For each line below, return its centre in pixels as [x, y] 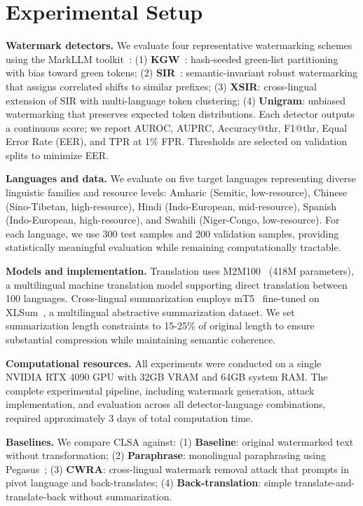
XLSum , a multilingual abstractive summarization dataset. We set [150, 312]
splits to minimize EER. [57, 155]
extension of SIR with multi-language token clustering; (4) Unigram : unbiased [176, 100]
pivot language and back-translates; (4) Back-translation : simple [149, 483]
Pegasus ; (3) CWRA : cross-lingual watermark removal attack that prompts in [178, 469]
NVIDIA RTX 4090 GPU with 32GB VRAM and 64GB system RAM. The [167, 377]
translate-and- [325, 483]
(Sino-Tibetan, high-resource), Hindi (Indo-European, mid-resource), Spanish [171, 206]
